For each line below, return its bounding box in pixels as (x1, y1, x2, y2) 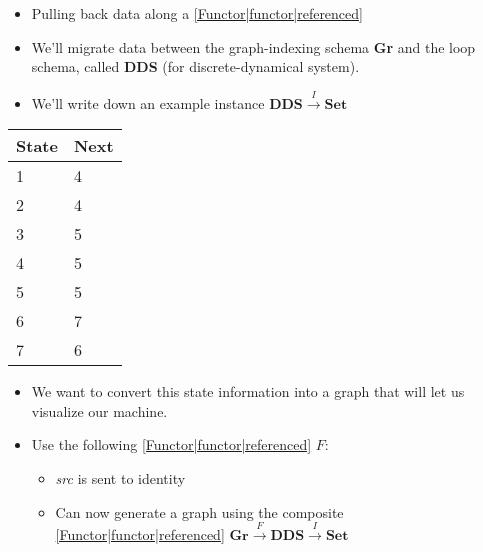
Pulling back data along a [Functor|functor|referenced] (31, 3, 363, 23)
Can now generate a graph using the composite (55, 501, 344, 522)
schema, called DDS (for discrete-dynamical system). (31, 56, 360, 77)
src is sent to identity (55, 467, 186, 488)
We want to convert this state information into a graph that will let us (31, 381, 465, 402)
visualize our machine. (31, 400, 168, 421)
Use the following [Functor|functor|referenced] (31, 434, 312, 455)
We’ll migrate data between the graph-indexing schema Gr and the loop (31, 36, 476, 57)
